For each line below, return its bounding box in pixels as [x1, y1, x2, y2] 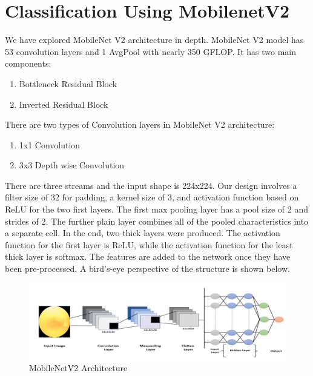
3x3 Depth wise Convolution [19, 159, 125, 171]
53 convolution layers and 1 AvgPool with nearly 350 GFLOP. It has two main [5, 45, 297, 58]
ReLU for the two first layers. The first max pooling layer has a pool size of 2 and [5, 203, 309, 216]
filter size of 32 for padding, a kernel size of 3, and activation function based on [5, 191, 299, 203]
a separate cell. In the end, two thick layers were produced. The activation [5, 226, 280, 239]
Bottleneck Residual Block [19, 77, 117, 90]
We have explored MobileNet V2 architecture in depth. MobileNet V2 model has [5, 33, 304, 46]
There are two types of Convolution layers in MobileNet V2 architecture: [5, 118, 275, 131]
